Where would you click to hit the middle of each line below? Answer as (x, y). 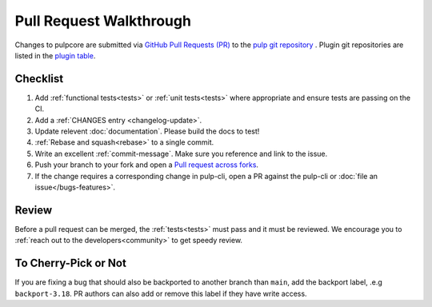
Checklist (39, 79)
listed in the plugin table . (55, 55)
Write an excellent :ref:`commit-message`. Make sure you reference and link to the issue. (181, 153)
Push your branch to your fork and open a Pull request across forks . (147, 165)
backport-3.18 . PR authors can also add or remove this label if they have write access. (161, 293)
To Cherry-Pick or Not (71, 263)
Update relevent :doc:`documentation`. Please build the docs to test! (147, 131)
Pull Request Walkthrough (103, 21)
